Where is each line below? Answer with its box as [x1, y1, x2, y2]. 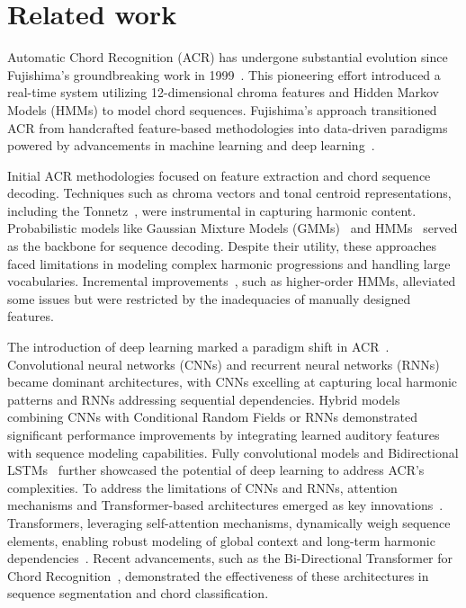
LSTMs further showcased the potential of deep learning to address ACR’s [7, 460, 425, 479]
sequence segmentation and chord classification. [7, 584, 269, 603]
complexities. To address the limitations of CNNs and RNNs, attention [7, 478, 398, 496]
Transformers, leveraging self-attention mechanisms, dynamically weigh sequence [7, 513, 451, 532]
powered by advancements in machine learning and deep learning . [7, 136, 375, 155]
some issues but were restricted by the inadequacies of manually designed [7, 289, 411, 308]
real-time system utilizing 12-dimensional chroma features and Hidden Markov [7, 83, 439, 102]
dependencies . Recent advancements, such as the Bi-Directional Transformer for [7, 549, 453, 568]
